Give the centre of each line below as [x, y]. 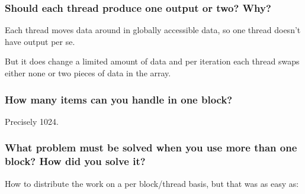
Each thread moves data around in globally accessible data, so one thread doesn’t [153, 30]
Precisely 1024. [32, 121]
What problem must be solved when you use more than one [151, 148]
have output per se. [40, 41]
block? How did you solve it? [75, 161]
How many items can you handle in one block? [119, 99]
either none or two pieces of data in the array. [88, 73]
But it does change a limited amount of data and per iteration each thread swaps [152, 61]
